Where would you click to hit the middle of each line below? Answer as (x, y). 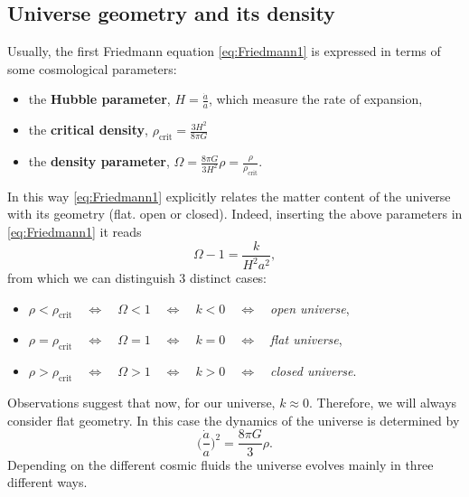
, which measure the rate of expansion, (315, 99)
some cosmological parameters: (92, 68)
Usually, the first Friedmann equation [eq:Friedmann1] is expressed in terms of (224, 51)
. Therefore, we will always (383, 403)
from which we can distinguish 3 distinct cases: (137, 278)
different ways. (47, 482)
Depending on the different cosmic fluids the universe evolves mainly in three (220, 464)
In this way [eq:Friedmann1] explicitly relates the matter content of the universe (229, 196)
